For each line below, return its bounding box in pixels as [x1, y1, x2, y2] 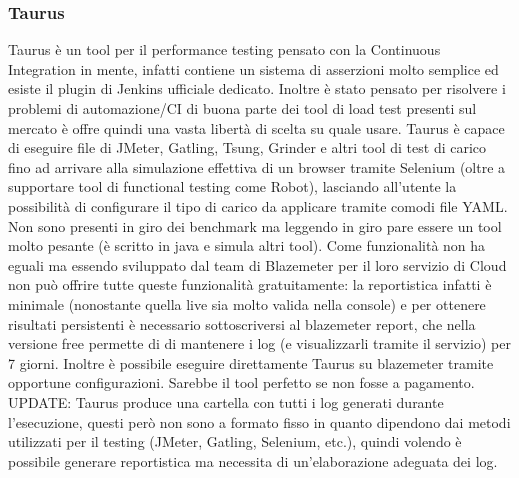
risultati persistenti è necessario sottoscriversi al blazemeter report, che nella [8, 313, 476, 334]
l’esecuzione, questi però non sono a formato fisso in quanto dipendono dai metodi [8, 411, 511, 432]
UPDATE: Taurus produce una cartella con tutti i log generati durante [8, 391, 444, 412]
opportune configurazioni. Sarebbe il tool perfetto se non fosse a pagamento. [8, 372, 475, 393]
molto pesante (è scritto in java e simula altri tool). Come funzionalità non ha [8, 235, 486, 256]
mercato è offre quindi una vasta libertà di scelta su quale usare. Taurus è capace [8, 117, 505, 138]
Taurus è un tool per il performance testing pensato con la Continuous [8, 39, 441, 60]
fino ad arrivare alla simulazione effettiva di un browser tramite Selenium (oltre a [8, 156, 506, 177]
